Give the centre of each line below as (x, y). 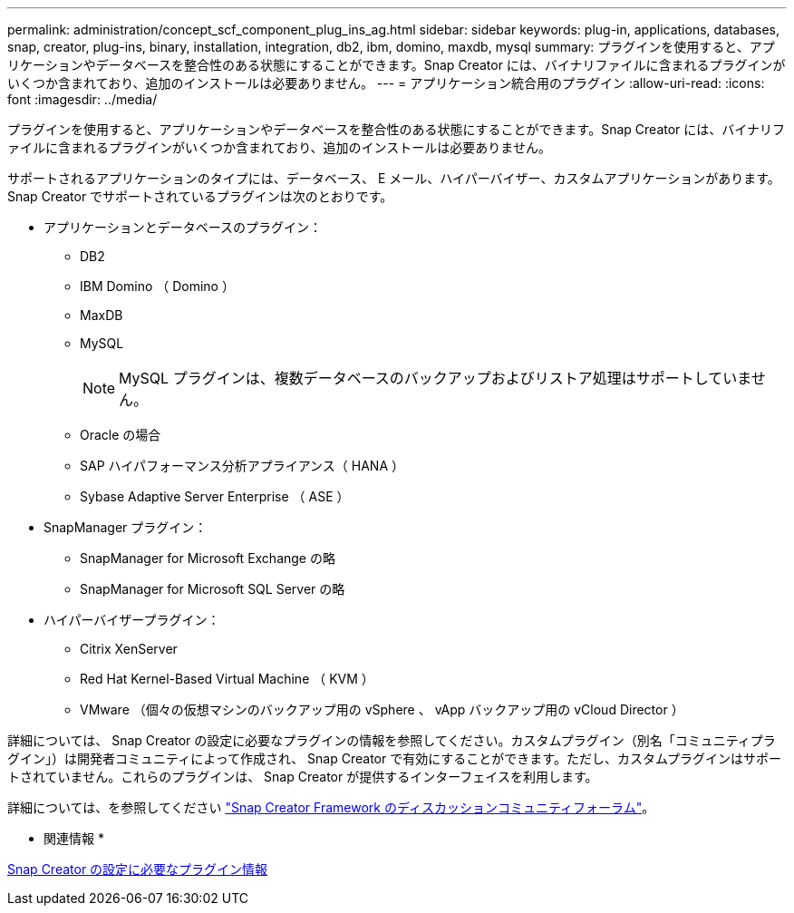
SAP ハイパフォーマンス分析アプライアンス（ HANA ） (242, 466)
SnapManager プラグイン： (126, 527)
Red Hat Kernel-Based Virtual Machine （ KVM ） (227, 679)
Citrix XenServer (129, 649)
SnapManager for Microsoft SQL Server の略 (213, 589)
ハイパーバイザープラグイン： (132, 620)
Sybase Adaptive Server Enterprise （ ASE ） (215, 496)
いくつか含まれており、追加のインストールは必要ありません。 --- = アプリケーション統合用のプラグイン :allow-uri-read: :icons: (386, 83)
